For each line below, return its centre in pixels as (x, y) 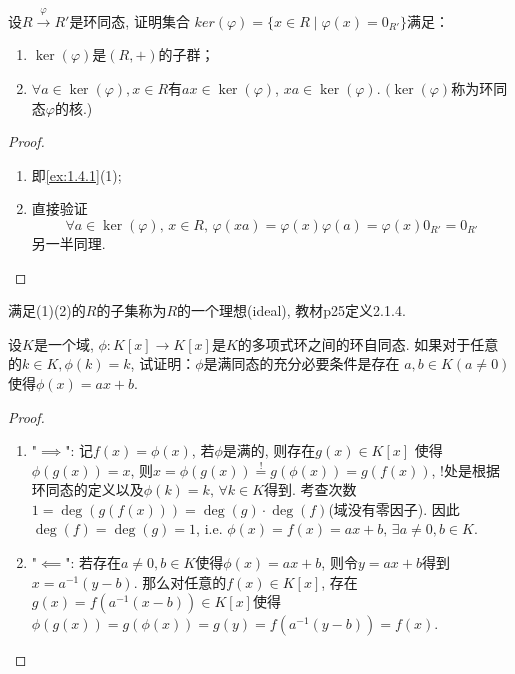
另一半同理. (68, 242)
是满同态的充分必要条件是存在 (301, 363)
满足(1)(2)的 (47, 310)
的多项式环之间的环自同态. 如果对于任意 (368, 343)
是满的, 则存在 (269, 450)
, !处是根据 (465, 469)
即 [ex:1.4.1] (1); (76, 174)
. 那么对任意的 (180, 581)
